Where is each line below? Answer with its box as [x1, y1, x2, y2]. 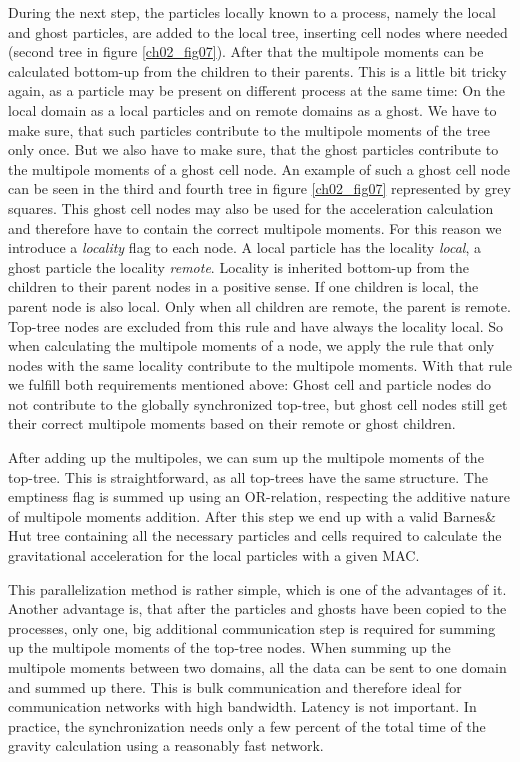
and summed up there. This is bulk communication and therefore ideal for [8, 676, 462, 697]
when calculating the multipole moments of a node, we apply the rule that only [8, 335, 495, 356]
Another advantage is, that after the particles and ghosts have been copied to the [8, 598, 507, 619]
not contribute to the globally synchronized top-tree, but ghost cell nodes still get [8, 393, 508, 414]
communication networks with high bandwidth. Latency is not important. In [8, 696, 477, 717]
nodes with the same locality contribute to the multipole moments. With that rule [8, 354, 512, 375]
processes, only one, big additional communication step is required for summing [8, 617, 496, 638]
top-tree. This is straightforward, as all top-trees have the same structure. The [8, 466, 488, 487]
